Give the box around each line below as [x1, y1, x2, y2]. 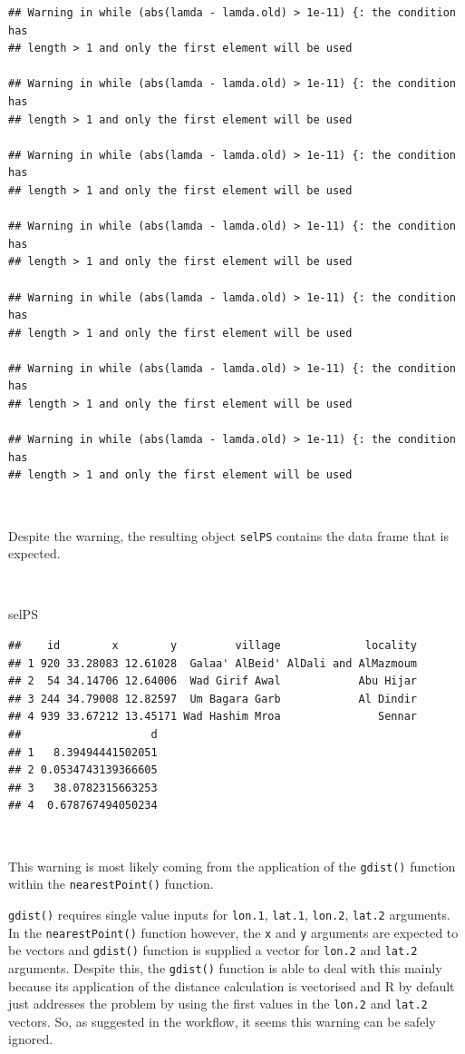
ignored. [8, 1029, 53, 1049]
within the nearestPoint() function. [8, 874, 214, 893]
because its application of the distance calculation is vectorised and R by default [8, 976, 455, 995]
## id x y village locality [8, 639, 418, 653]
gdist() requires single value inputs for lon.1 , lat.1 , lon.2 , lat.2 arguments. [8, 904, 450, 923]
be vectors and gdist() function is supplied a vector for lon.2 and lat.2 [8, 941, 418, 960]
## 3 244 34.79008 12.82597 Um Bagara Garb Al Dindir [8, 692, 418, 705]
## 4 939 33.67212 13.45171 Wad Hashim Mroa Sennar [8, 710, 418, 724]
